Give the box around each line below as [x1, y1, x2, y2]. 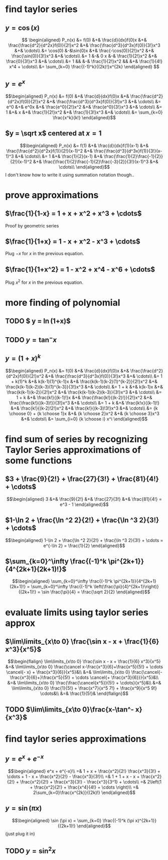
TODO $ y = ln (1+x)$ [5, 317, 71, 326]
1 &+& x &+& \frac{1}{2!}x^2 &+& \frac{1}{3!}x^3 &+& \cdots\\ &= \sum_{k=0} [6, 109, 163, 115]
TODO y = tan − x [5, 334, 57, 344]
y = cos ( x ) [5, 24, 40, 32]
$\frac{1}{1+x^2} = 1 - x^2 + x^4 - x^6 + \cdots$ [5, 265, 155, 274]
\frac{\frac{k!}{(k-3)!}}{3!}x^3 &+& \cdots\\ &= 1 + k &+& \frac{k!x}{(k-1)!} [9, 400, 159, 406]
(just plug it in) [5, 830, 35, 836]
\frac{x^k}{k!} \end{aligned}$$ [52, 114, 116, 120]
